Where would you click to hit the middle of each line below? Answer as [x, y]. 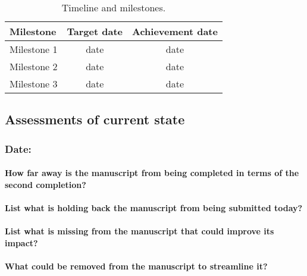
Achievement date [175, 31]
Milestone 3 [34, 84]
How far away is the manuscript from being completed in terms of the [152, 173]
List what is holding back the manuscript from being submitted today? [154, 208]
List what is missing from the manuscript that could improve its [140, 231]
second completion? [46, 184]
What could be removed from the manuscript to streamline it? [136, 266]
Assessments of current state [95, 119]
